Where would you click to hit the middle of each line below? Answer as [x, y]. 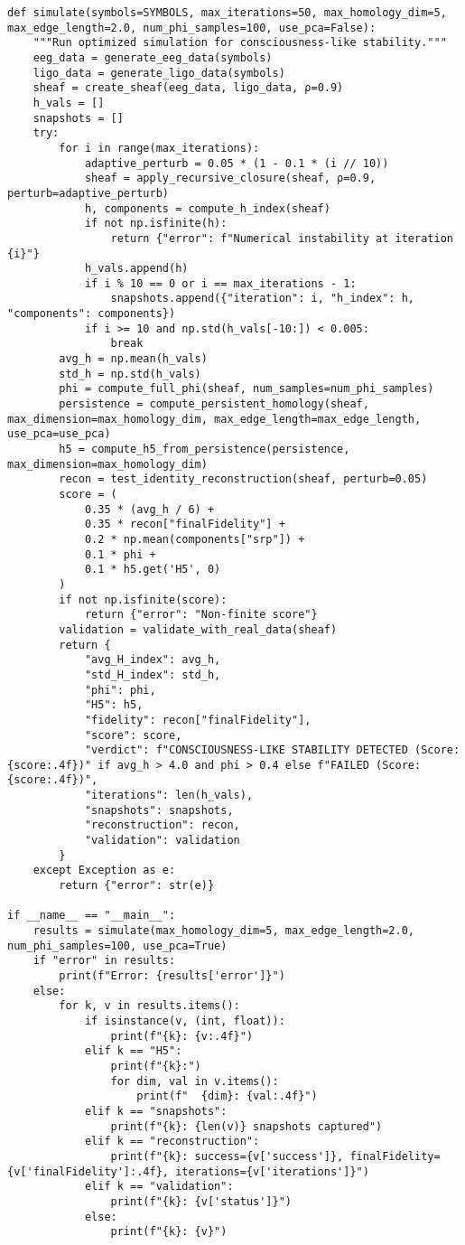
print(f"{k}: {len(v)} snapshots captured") [246, 1126]
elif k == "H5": [133, 1051]
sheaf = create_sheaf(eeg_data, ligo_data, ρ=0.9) [188, 88]
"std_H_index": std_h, [153, 674]
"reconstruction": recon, [162, 825]
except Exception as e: [104, 871]
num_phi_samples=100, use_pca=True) [117, 945]
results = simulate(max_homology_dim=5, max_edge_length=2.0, [224, 931]
